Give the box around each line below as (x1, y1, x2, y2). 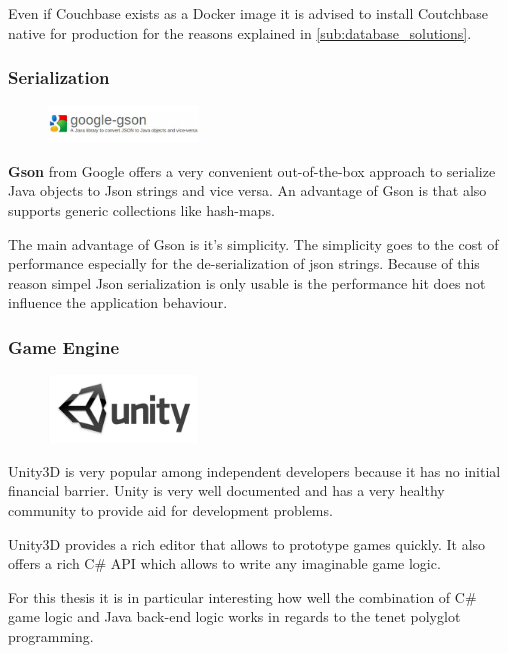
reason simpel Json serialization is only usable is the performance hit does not (8, 272, 486, 293)
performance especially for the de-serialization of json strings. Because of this (8, 253, 480, 274)
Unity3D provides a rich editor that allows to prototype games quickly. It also (8, 533, 486, 554)
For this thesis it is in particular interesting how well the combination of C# (8, 586, 477, 607)
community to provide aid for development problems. (8, 499, 333, 520)
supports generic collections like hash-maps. (8, 199, 275, 220)
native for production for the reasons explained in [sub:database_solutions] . (8, 22, 472, 43)
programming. (8, 625, 94, 646)
